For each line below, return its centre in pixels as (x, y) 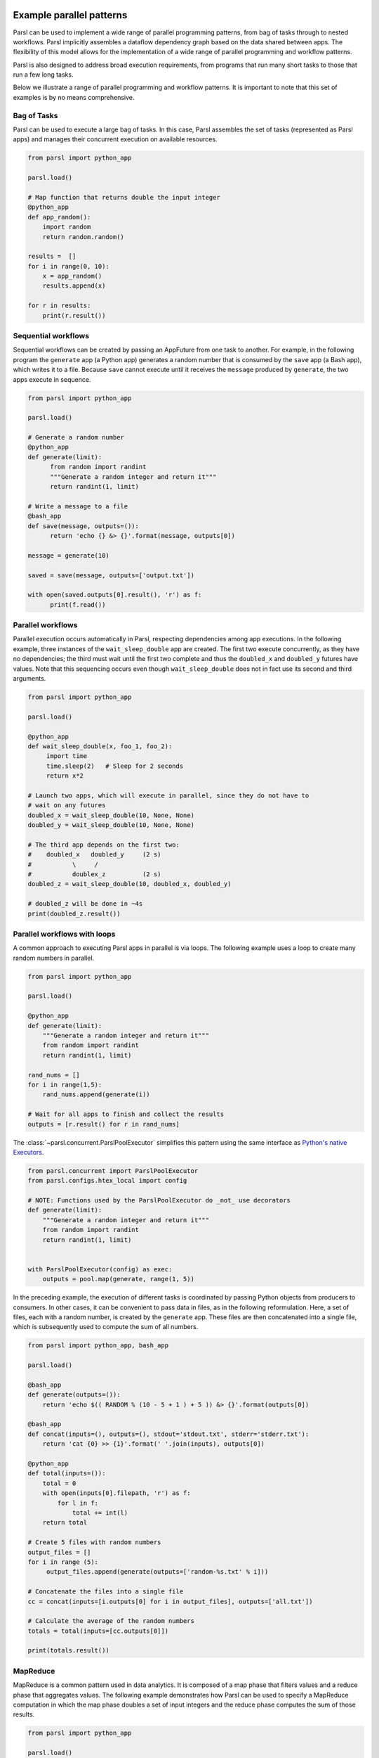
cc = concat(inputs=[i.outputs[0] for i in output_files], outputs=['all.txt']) (170, 1601)
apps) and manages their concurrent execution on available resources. (115, 139)
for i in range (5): (63, 1562)
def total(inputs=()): (67, 1474)
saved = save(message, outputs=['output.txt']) (111, 575)
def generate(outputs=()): (74, 1395)
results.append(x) (74, 286)
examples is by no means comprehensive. (74, 97)
